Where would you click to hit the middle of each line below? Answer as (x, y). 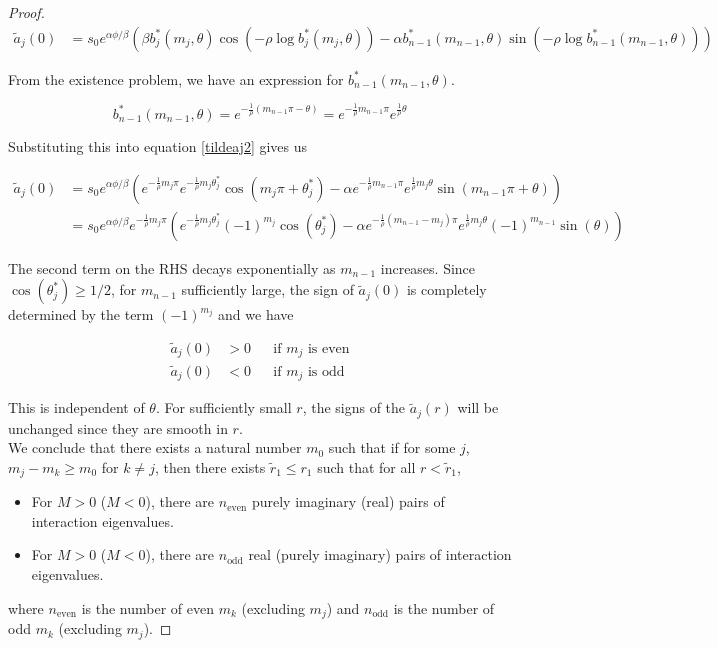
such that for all (366, 466)
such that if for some (392, 447)
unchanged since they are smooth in (118, 427)
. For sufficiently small (223, 407)
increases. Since (428, 267)
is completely (446, 289)
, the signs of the (354, 407)
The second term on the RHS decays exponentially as (172, 267)
